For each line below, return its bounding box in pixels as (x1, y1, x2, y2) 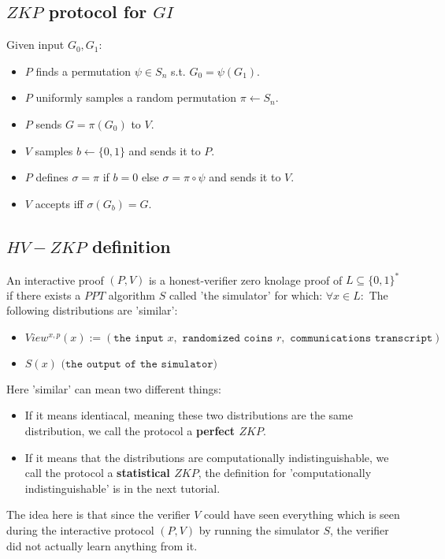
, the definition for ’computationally (198, 464, 372, 481)
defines (35, 169, 69, 185)
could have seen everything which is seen (204, 506, 400, 523)
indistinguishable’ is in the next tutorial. (24, 479, 221, 496)
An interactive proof (6, 271, 104, 288)
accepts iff (35, 195, 83, 211)
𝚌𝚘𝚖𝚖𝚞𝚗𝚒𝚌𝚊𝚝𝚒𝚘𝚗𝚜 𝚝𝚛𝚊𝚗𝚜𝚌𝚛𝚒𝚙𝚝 (290, 332, 433, 344)
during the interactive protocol (6, 522, 154, 538)
